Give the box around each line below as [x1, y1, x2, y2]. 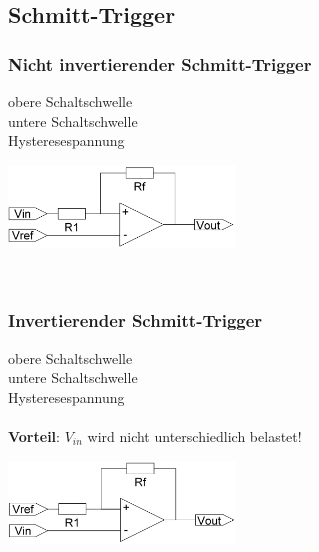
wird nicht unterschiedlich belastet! [87, 425, 302, 446]
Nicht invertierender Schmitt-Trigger [8, 51, 312, 76]
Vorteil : [8, 425, 60, 446]
